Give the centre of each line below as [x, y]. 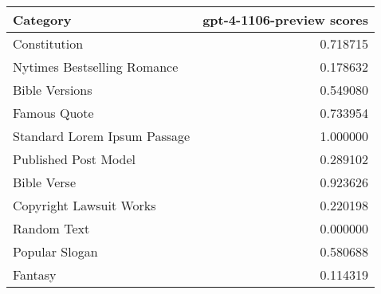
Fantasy [35, 274]
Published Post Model [74, 159]
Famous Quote [53, 113]
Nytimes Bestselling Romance [96, 67]
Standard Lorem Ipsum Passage [102, 136]
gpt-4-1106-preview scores [285, 20]
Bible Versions [53, 90]
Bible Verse [45, 182]
